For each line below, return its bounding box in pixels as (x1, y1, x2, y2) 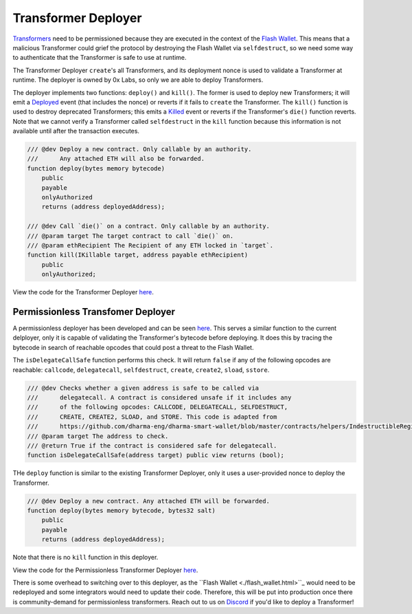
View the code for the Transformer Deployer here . (12, 288, 154, 296)
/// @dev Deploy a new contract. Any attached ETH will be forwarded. (27, 497, 271, 505)
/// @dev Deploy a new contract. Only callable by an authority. (27, 145, 252, 153)
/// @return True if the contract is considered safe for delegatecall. (27, 441, 277, 450)
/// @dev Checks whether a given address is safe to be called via (27, 384, 260, 392)
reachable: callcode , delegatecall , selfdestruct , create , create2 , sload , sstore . (12, 365, 270, 374)
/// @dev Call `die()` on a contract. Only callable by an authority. (27, 222, 271, 230)
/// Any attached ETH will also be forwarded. (27, 155, 205, 163)
